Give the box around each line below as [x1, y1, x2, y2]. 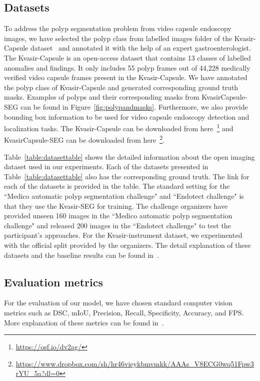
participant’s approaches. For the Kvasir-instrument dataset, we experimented [4, 230, 242, 240]
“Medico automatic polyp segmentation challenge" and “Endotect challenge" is [4, 191, 244, 201]
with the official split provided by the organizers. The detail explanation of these [4, 239, 251, 250]
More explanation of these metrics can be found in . [4, 317, 164, 327]
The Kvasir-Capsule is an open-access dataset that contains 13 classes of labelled [4, 52, 251, 63]
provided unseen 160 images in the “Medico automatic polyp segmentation [4, 210, 232, 221]
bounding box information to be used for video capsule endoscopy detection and [4, 111, 249, 122]
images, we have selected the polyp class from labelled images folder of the [4, 33, 232, 43]
